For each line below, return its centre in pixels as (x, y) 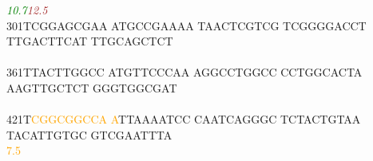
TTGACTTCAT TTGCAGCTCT (90, 41)
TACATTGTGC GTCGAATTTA (89, 134)
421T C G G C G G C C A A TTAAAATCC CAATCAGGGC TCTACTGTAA (184, 119)
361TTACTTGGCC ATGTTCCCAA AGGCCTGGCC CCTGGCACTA (185, 72)
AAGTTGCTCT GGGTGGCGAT (92, 87)
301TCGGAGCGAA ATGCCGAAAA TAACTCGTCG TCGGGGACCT (186, 25)
